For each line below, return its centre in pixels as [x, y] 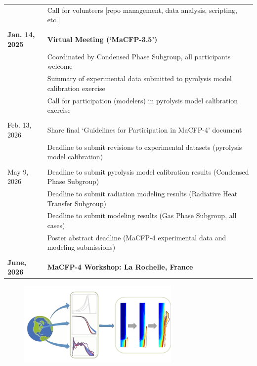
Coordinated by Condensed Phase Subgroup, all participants [139, 56]
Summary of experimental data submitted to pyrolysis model [139, 78]
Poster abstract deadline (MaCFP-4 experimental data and [137, 237]
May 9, [18, 171]
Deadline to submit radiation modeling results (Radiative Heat [142, 193]
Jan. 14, [21, 34]
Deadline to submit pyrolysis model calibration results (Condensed [148, 171]
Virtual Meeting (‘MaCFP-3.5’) [102, 39]
